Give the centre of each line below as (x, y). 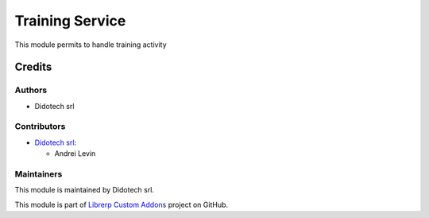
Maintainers (39, 174)
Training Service (70, 21)
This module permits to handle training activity (91, 45)
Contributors (40, 127)
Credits (33, 67)
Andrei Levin (75, 154)
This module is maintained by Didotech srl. (85, 190)
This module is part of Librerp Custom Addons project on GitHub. (122, 204)
